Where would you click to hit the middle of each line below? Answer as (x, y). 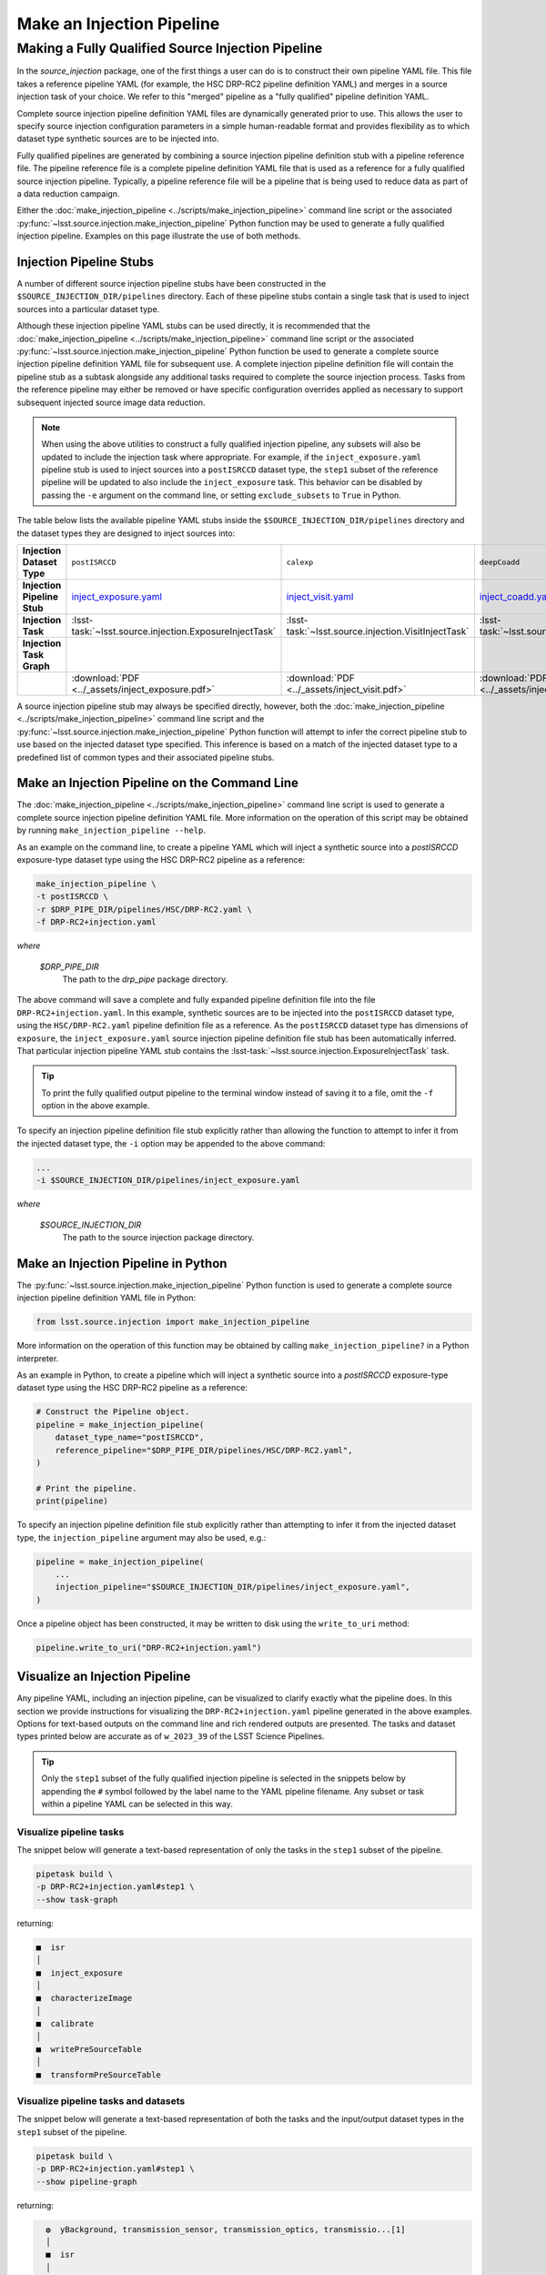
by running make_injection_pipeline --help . (111, 830)
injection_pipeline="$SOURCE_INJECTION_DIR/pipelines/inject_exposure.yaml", (233, 1587)
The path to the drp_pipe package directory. (145, 979)
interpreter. (38, 1358)
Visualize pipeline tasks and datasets (101, 2101)
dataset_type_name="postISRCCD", (130, 1437)
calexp (300, 562)
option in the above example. (96, 1106)
